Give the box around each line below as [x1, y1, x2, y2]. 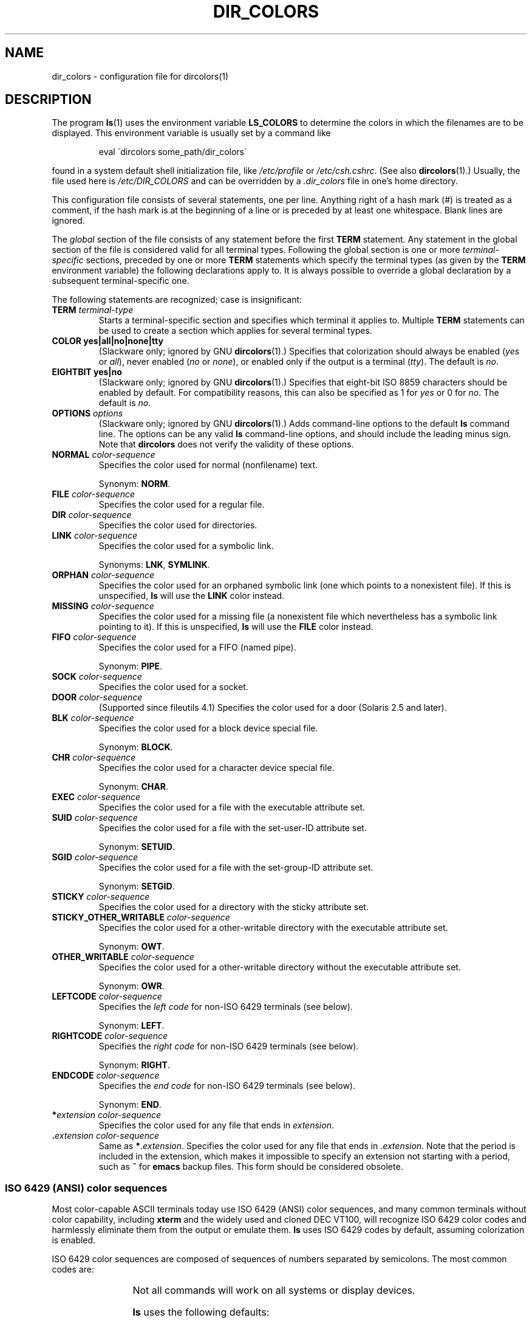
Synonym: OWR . [98, 981, 165, 992]
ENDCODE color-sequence [52, 1070, 160, 1081]
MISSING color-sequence [52, 601, 154, 612]
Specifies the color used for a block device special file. [98, 723, 318, 734]
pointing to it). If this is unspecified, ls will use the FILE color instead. [98, 621, 373, 632]
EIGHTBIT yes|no [52, 367, 122, 378]
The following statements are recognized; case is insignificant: [52, 294, 302, 305]
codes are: [52, 1264, 94, 1275]
